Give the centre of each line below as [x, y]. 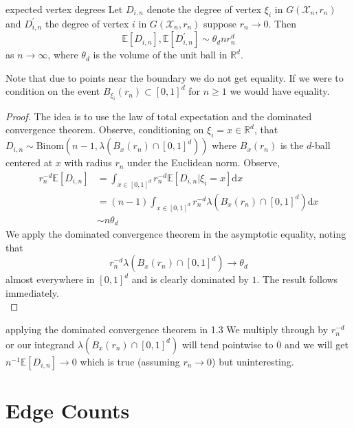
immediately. [32, 292]
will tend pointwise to [228, 344]
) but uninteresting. [253, 361]
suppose [220, 23]
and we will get [316, 344]
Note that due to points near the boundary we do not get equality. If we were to [175, 77]
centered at [29, 162]
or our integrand [40, 344]
